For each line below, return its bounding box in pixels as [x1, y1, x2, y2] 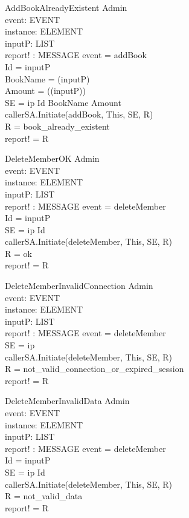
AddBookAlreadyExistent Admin [5, 1, 127, 13]
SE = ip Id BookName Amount [5, 96, 121, 108]
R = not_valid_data [5, 490, 83, 502]
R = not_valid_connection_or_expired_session [5, 362, 184, 375]
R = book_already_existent [5, 119, 110, 132]
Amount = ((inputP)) [5, 84, 86, 97]
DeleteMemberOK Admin [5, 152, 100, 165]
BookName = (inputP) [5, 72, 90, 85]
